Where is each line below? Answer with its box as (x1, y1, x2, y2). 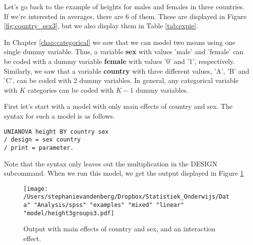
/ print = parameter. (4, 144, 74, 151)
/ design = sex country (4, 136, 81, 143)
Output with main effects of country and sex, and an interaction (23, 224, 215, 234)
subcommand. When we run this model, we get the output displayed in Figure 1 (4, 168, 244, 178)
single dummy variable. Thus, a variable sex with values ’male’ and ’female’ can (4, 46, 244, 57)
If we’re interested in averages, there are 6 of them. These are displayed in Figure (4, 11, 247, 21)
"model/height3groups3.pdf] (23, 209, 115, 217)
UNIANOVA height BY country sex (4, 128, 109, 135)
